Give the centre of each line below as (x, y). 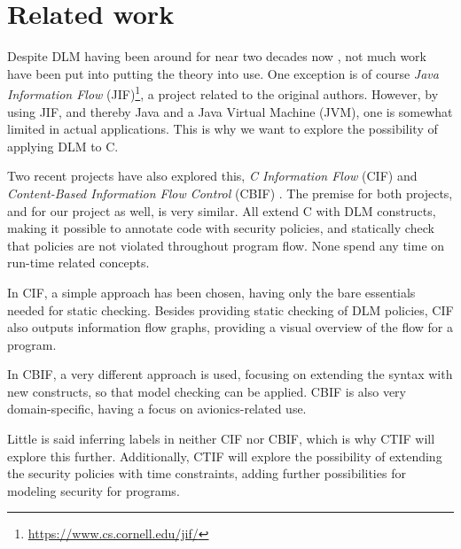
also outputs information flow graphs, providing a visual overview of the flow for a (230, 327)
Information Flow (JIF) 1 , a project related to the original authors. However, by (223, 93)
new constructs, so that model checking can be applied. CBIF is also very (207, 391)
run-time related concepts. (78, 263)
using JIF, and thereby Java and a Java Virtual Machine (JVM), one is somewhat (230, 111)
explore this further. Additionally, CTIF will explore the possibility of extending (225, 456)
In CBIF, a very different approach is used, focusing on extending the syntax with (230, 374)
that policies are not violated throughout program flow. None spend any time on (226, 245)
